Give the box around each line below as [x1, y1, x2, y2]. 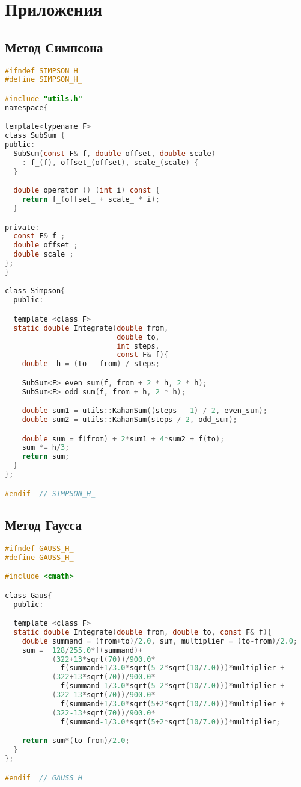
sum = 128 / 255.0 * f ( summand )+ [22, 645, 143, 655]
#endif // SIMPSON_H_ [5, 489, 96, 498]
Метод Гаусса [5, 515, 82, 533]
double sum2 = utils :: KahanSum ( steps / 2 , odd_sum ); [22, 415, 237, 425]
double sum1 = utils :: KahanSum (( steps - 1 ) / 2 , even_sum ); [22, 406, 267, 415]
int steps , [117, 341, 160, 350]
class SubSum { [5, 131, 65, 140]
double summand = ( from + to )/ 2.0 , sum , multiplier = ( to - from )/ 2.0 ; [22, 636, 298, 645]
